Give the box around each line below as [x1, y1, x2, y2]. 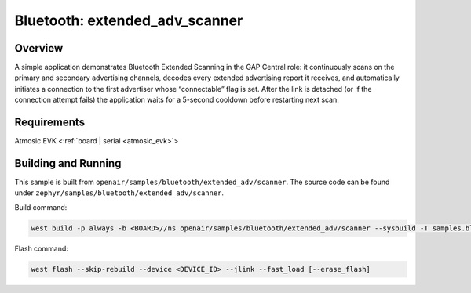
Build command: [14, 202, 68, 212]
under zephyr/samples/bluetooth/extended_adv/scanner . [14, 188, 224, 197]
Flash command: [14, 244, 68, 253]
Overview [14, 42, 64, 55]
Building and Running [14, 157, 122, 170]
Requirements [14, 116, 86, 129]
